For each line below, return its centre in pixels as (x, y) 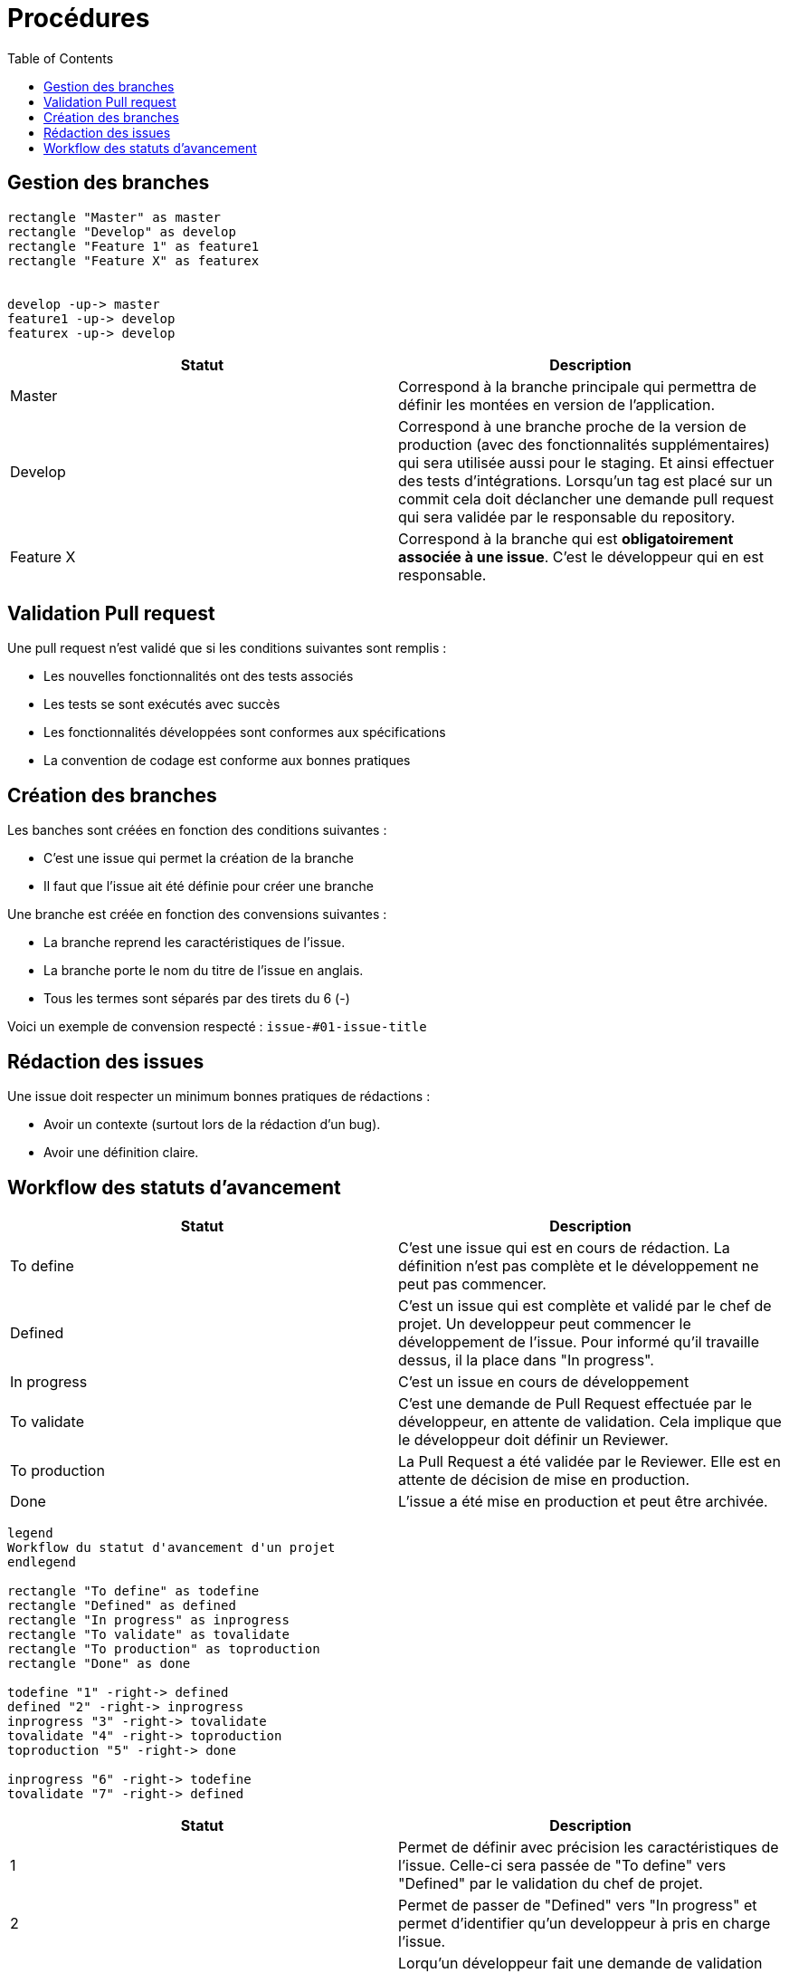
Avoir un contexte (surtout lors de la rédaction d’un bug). (212, 1125)
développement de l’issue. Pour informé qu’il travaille (579, 1341)
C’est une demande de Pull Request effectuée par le (575, 1403)
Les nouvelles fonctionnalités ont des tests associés (199, 676)
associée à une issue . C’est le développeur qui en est (581, 556)
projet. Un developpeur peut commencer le (545, 1323)
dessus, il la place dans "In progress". (526, 1360)
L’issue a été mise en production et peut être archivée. (583, 1501)
